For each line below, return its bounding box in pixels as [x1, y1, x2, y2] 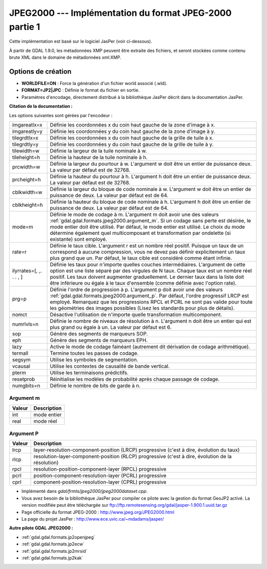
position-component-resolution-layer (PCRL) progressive [33, 472, 167, 479]
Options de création [9, 67, 72, 76]
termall [12, 350, 29, 356]
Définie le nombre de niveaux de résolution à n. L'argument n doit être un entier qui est [49, 317, 252, 324]
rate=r [12, 248, 27, 255]
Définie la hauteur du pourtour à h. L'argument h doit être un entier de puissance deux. [49, 173, 252, 180]
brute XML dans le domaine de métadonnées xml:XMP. [9, 54, 121, 60]
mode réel [33, 418, 57, 425]
